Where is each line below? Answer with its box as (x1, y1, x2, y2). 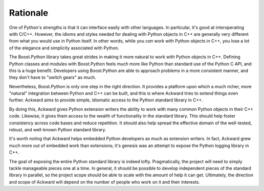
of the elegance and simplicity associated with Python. (9, 45, 119, 51)
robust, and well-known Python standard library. (9, 127, 107, 133)
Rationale (9, 7, 48, 18)
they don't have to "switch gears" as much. (9, 74, 96, 80)
